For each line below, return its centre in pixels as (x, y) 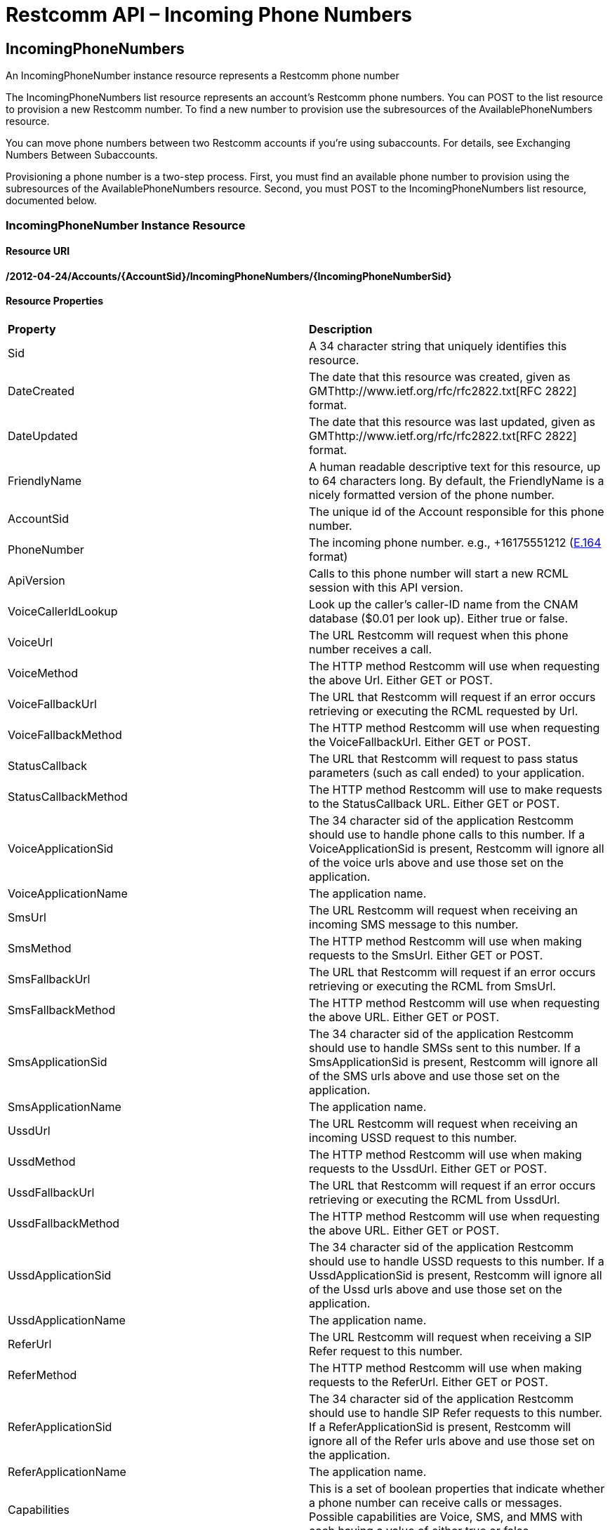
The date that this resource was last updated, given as (452, 421)
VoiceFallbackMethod (65, 734)
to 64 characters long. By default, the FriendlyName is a (457, 480)
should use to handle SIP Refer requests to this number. (456, 1412)
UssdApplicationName (67, 1320)
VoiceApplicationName (68, 893)
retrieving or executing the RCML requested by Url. (444, 711)
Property (32, 329)
